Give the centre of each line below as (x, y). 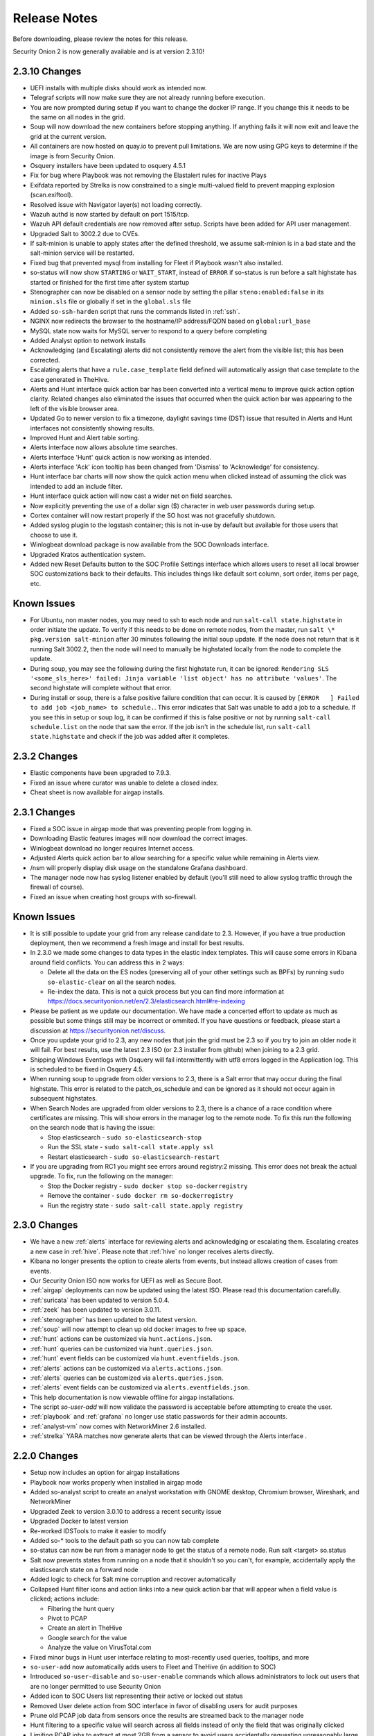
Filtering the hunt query (81, 1608)
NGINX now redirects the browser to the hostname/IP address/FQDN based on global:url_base (170, 321)
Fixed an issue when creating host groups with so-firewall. (114, 896)
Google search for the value (87, 1637)
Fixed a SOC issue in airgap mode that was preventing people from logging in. (141, 828)
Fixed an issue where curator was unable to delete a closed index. (124, 783)
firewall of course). (57, 887)
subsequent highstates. (64, 1099)
